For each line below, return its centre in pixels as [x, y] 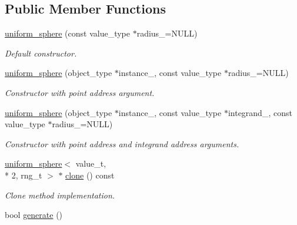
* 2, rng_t [24, 175]
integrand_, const [260, 112]
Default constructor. [41, 53]
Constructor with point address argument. [80, 92]
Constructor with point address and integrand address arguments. [122, 143]
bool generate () [34, 215]
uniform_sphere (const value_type [67, 33]
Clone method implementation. [60, 195]
